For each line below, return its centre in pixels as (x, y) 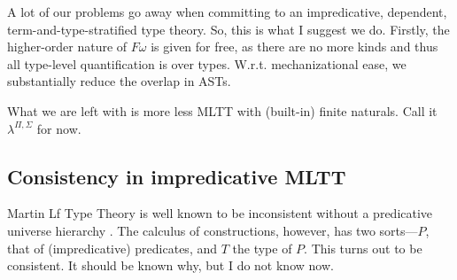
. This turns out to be (363, 248)
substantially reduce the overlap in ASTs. (119, 81)
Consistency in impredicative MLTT (177, 176)
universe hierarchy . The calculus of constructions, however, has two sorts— (213, 230)
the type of (262, 248)
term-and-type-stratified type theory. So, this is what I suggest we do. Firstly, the (228, 29)
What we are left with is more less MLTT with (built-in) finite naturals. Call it (222, 110)
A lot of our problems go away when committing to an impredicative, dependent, (227, 12)
